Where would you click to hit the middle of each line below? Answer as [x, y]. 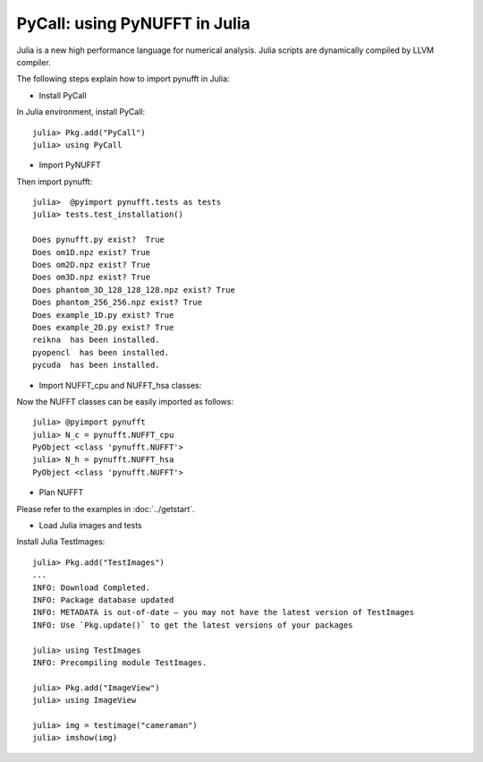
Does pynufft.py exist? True [99, 240]
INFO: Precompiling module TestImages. [120, 662]
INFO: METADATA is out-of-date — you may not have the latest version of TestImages [224, 612]
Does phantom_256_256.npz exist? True [118, 303]
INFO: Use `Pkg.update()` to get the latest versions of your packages [193, 625]
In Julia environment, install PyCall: [81, 112]
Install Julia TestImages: [61, 542]
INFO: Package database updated [103, 600]
